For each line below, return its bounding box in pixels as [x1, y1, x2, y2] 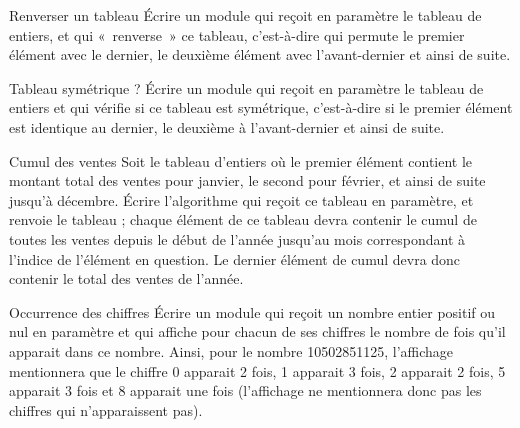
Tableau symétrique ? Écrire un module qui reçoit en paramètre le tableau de [9, 77, 484, 98]
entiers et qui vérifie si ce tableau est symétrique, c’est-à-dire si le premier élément [9, 97, 513, 118]
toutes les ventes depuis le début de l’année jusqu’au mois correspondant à [9, 228, 465, 249]
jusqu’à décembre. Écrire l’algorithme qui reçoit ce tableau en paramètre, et [9, 189, 474, 210]
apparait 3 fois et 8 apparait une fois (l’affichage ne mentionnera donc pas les [9, 380, 482, 401]
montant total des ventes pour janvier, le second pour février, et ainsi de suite [9, 170, 486, 191]
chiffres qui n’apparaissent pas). [9, 399, 203, 420]
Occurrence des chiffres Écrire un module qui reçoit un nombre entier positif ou [9, 301, 496, 322]
